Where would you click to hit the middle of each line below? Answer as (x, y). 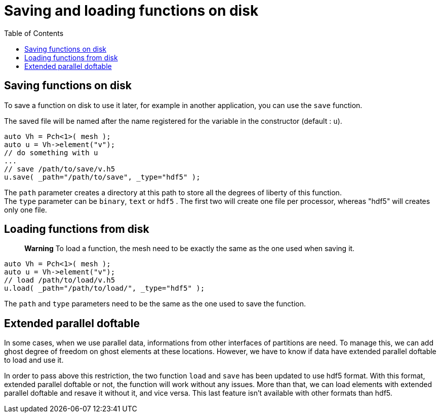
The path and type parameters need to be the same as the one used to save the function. (155, 304)
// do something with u (51, 152)
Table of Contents (34, 33)
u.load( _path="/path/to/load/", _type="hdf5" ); (105, 288)
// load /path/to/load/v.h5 (60, 280)
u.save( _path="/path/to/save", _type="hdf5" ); (102, 177)
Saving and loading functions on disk (131, 11)
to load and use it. (34, 360)
